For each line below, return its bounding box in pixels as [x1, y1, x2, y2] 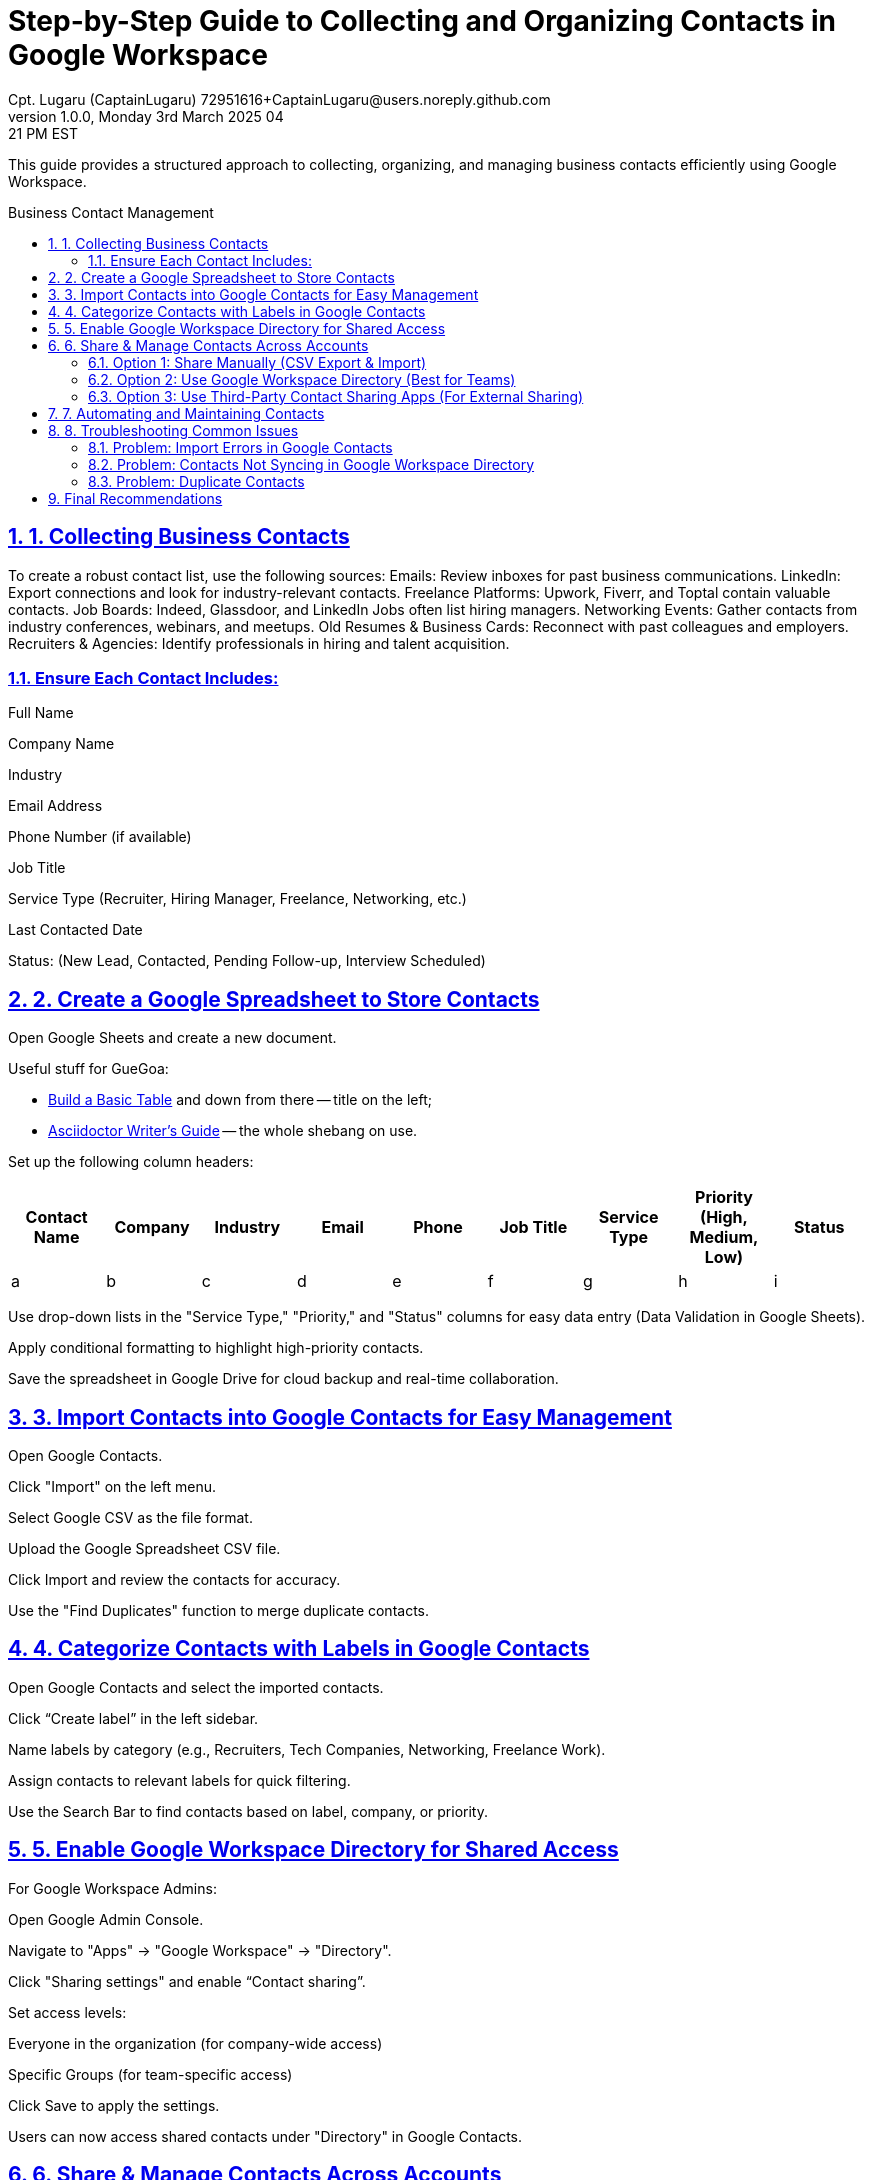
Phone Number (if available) [8, 828, 192, 846]
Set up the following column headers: [8, 1153, 254, 1171]
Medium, [689, 1227, 759, 1248]
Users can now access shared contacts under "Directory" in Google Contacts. [8, 2127, 523, 2145]
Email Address [8, 797, 103, 815]
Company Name [8, 735, 115, 753]
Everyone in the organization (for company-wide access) [8, 2034, 383, 2052]
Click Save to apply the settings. [8, 2096, 220, 2114]
